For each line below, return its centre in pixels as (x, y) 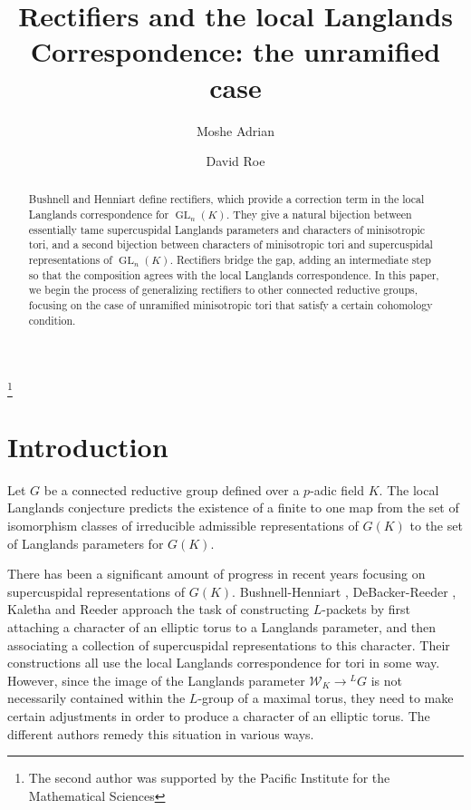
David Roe (235, 161)
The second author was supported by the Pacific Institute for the (209, 778)
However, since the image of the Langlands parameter (156, 680)
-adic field (337, 489)
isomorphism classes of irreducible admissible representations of (183, 526)
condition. (52, 320)
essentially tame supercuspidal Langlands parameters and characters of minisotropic (227, 229)
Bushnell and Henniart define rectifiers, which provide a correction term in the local (226, 199)
